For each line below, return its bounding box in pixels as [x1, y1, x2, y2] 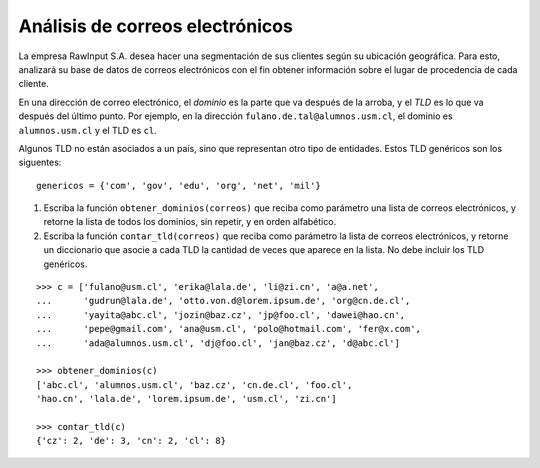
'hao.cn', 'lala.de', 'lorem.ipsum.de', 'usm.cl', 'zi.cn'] [36, 393, 337, 405]
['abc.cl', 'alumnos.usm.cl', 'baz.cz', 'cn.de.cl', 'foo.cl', [36, 379, 353, 390]
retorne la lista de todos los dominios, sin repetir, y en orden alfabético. [43, 216, 337, 228]
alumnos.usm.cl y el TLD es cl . [18, 124, 157, 136]
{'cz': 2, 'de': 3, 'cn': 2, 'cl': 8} [36, 435, 227, 447]
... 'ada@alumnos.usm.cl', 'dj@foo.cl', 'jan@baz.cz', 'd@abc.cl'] [36, 337, 400, 349]
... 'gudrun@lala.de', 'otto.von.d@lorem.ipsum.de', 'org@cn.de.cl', [36, 295, 411, 307]
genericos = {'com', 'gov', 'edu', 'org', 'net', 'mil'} [36, 180, 322, 191]
